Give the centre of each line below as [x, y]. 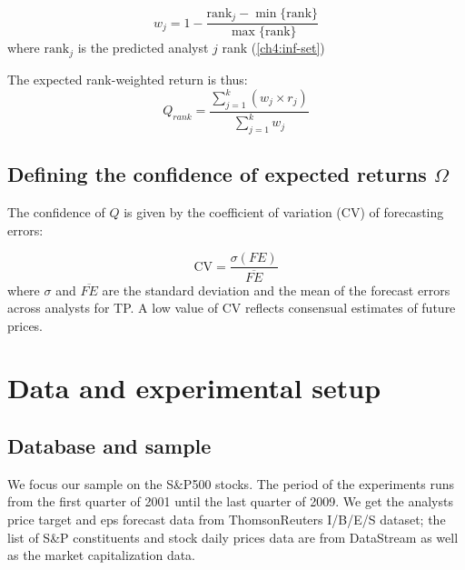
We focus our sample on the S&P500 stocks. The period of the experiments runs [231, 483]
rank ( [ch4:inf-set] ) [273, 48]
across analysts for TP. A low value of [113, 308]
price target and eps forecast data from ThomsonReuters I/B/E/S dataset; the [227, 520]
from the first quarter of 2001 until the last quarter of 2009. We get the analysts [230, 501]
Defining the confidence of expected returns [217, 174]
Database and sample [109, 446]
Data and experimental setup [194, 388]
